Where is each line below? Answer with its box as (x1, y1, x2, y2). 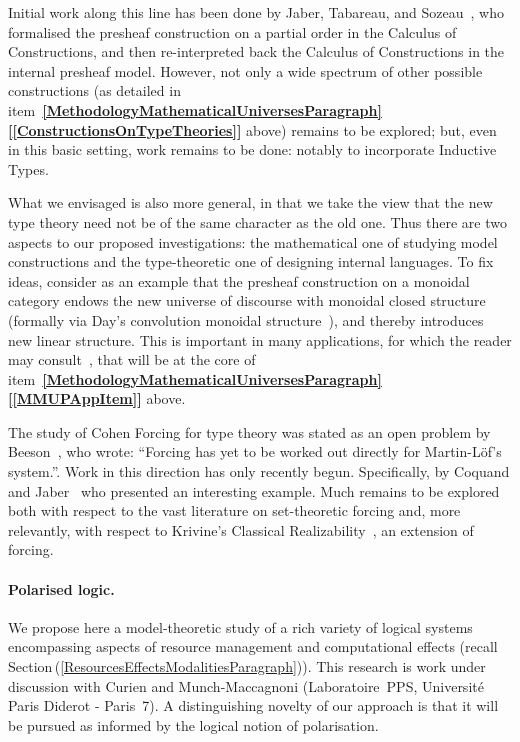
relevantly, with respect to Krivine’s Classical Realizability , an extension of (8, 519, 474, 540)
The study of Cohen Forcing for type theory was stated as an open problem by (8, 421, 491, 442)
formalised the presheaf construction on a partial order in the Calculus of (8, 21, 457, 42)
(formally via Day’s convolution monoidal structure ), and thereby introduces (8, 309, 484, 330)
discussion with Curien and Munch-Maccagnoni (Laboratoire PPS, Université (8, 675, 484, 696)
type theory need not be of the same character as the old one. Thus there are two (8, 211, 507, 232)
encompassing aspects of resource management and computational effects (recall (8, 636, 498, 657)
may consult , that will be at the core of (8, 349, 256, 370)
